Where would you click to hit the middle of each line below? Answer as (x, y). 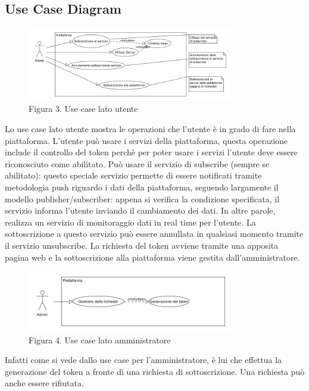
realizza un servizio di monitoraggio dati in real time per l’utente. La (130, 222)
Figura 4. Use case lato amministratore (100, 340)
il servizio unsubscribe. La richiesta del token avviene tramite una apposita (142, 245)
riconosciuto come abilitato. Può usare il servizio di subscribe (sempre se (137, 163)
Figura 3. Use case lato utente (83, 109)
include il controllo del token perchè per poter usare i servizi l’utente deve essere (151, 152)
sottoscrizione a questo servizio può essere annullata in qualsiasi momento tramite (154, 234)
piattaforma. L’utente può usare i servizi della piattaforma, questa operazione (146, 140)
